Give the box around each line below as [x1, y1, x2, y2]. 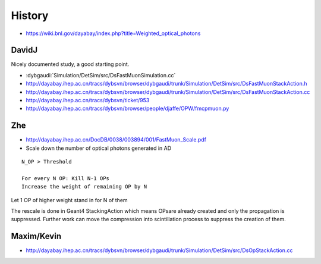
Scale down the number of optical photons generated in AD [26, 144, 172, 152]
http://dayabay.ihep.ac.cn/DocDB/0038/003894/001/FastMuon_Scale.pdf [26, 136, 206, 143]
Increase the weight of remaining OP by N [21, 183, 147, 190]
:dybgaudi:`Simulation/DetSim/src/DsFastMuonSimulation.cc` [26, 71, 176, 78]
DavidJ [11, 45, 38, 55]
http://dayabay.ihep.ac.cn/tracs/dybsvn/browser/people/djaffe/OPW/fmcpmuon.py [26, 105, 229, 112]
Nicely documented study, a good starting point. [11, 61, 130, 68]
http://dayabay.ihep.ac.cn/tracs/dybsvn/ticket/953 [26, 97, 150, 104]
